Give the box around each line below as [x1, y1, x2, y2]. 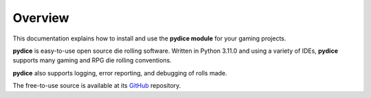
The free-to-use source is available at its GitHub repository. [12, 82, 181, 90]
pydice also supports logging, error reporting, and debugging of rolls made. [12, 69, 227, 77]
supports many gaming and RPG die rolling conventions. [12, 56, 172, 64]
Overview [12, 10, 69, 25]
